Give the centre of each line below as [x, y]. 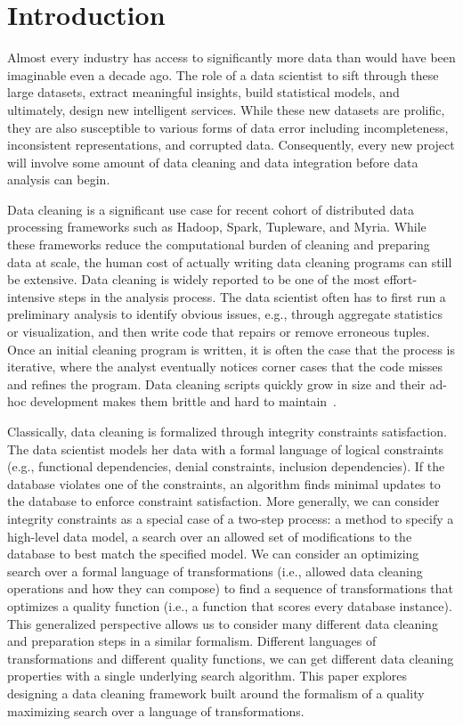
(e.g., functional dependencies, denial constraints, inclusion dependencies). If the [226, 466]
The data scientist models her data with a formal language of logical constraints [226, 449]
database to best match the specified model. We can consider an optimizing [213, 554]
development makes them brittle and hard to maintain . [184, 401]
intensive [31, 296]
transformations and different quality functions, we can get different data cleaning [231, 658]
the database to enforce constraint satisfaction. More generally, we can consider [223, 501]
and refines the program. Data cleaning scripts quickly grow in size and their [216, 383]
